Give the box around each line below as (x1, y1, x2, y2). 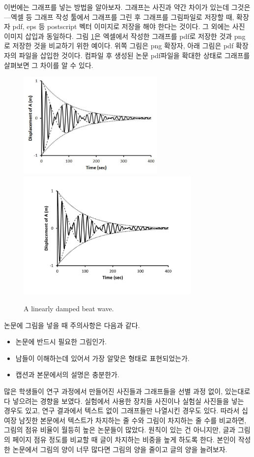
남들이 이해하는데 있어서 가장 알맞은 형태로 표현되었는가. (15, 353, 190, 363)
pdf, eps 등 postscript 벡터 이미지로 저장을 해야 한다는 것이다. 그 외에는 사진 (12, 21, 245, 32)
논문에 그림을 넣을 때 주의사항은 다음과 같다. (4, 320, 140, 330)
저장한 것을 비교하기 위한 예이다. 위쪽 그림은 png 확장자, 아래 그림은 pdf (12, 40, 234, 51)
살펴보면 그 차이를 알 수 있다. (4, 60, 93, 70)
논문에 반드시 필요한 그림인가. (15, 336, 107, 347)
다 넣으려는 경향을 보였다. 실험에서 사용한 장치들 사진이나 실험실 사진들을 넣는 (4, 395, 244, 406)
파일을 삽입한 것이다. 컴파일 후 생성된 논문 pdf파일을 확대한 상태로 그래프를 (19, 50, 250, 60)
